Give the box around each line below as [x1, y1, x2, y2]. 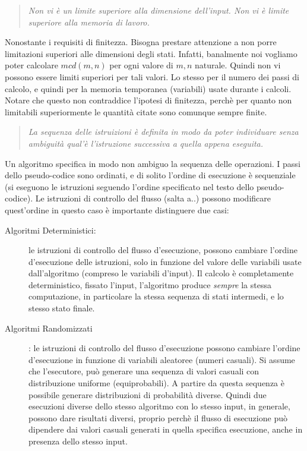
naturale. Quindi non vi [194, 59, 281, 71]
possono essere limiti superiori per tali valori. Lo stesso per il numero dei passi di [5, 70, 299, 83]
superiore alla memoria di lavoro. [28, 15, 150, 28]
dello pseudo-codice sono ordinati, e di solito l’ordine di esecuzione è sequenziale [5, 169, 296, 181]
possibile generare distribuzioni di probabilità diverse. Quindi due [29, 388, 267, 400]
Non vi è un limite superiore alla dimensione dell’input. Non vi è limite [28, 4, 289, 16]
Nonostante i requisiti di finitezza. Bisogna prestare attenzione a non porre [5, 36, 277, 48]
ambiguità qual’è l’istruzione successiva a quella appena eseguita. [28, 137, 264, 149]
